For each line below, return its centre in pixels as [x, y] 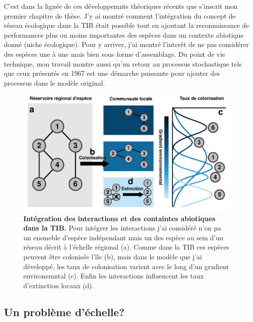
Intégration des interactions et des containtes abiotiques [119, 218]
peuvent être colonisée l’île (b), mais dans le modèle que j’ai [113, 257]
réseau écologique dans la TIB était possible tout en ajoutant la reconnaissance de [126, 25]
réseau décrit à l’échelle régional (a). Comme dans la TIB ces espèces [126, 247]
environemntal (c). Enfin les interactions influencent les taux [114, 276]
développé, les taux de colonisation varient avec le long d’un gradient [126, 266]
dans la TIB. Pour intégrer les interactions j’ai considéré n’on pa [122, 228]
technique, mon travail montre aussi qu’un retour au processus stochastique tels [123, 63]
